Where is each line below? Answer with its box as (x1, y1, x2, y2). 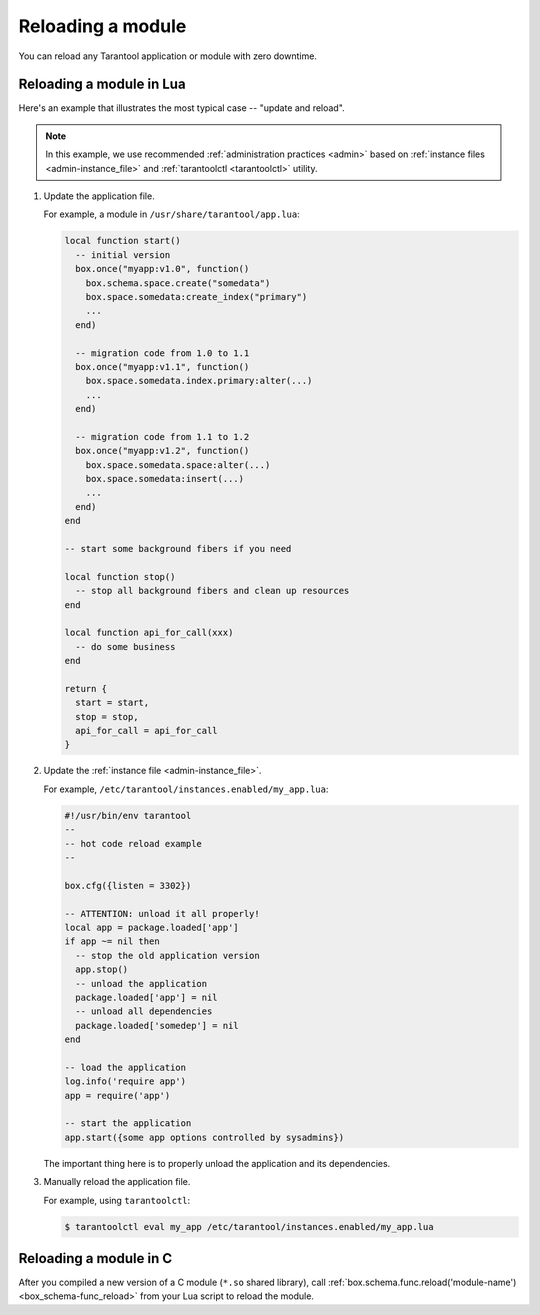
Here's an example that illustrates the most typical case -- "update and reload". (18, 102, 345, 114)
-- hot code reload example (64, 838, 202, 849)
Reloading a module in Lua (18, 76, 186, 93)
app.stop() (75, 964, 129, 975)
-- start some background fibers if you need (64, 543, 292, 554)
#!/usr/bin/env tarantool (64, 810, 192, 821)
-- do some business (75, 641, 176, 652)
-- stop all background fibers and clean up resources (75, 585, 350, 597)
